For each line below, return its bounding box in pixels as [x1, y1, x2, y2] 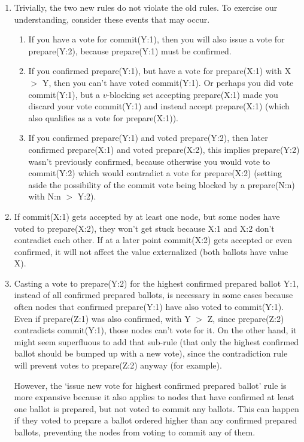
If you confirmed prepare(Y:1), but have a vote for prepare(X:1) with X [28, 65, 291, 77]
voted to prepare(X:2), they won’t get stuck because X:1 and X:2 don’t [14, 222, 275, 234]
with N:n [28, 190, 61, 202]
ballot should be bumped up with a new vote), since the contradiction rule [14, 347, 288, 360]
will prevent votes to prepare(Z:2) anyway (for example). [14, 359, 222, 372]
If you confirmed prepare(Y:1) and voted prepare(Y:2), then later [28, 131, 268, 144]
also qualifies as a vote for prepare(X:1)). [28, 111, 178, 124]
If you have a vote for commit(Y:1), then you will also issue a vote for [28, 33, 285, 45]
